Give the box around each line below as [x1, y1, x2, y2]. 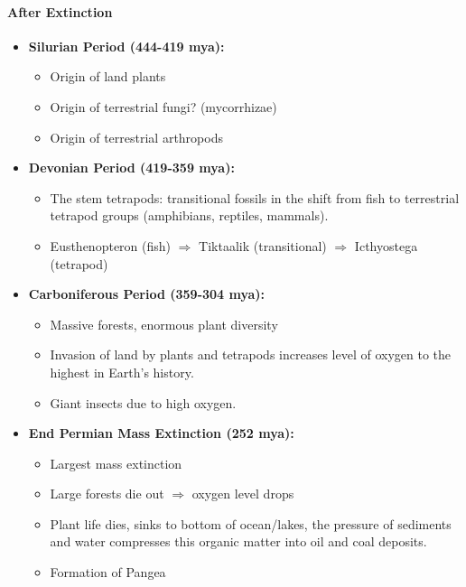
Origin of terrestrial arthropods [50, 127, 223, 146]
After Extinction [7, 2, 113, 21]
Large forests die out [50, 484, 164, 503]
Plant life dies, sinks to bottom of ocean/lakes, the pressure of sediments [50, 514, 452, 533]
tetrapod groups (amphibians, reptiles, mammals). [50, 206, 329, 225]
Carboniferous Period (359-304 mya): [28, 284, 266, 303]
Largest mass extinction [50, 453, 182, 472]
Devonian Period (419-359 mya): [28, 158, 235, 177]
